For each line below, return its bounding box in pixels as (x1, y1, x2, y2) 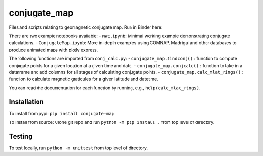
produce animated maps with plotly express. (9, 47, 98, 52)
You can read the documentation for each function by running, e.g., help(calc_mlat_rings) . (9, 85, 201, 91)
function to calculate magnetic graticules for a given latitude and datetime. (9, 76, 158, 82)
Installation (9, 98, 44, 106)
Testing (9, 132, 33, 140)
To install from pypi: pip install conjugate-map (9, 110, 114, 116)
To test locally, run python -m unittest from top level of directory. (9, 145, 148, 151)
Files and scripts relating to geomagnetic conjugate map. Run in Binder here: (9, 24, 163, 30)
